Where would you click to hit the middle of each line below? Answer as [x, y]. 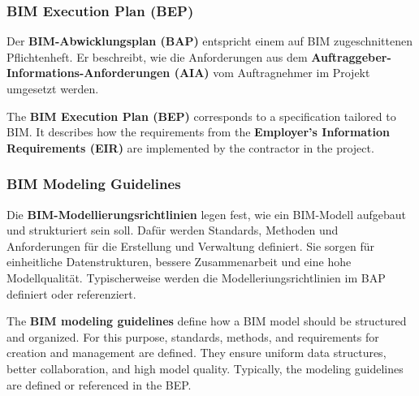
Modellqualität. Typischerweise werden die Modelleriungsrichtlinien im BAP [196, 277]
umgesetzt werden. [53, 88]
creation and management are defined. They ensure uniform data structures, [197, 353]
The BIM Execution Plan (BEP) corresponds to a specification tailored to [201, 116]
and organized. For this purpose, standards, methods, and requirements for [193, 336]
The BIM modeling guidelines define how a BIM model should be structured [207, 321]
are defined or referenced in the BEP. [99, 384]
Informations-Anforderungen [89, 73]
